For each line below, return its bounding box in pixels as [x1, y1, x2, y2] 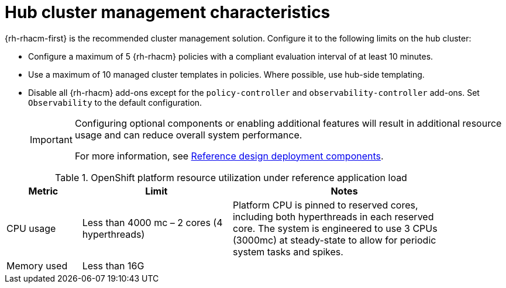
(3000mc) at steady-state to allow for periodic [232, 234, 436, 246]
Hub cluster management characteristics [5, 2, 331, 22]
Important [30, 133, 73, 145]
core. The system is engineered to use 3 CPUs [232, 222, 438, 234]
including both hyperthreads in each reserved [232, 210, 434, 223]
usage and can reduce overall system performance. [74, 129, 302, 141]
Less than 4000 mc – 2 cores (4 [82, 216, 223, 228]
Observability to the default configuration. [28, 97, 202, 107]
